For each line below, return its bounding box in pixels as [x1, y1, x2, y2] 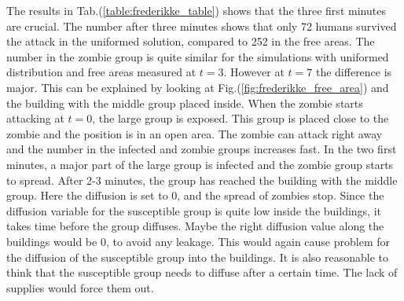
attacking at [6, 110, 64, 127]
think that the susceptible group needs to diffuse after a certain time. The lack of [6, 264, 398, 281]
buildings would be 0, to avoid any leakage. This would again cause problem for [6, 233, 390, 249]
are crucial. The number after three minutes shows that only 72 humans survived [6, 17, 397, 34]
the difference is [315, 64, 392, 80]
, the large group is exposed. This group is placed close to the [92, 110, 389, 127]
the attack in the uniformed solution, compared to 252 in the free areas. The [6, 33, 375, 50]
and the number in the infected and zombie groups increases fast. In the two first [6, 141, 397, 157]
